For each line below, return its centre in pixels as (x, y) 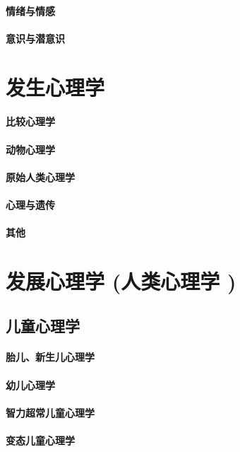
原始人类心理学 (40, 176)
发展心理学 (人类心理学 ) (121, 280)
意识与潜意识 (35, 38)
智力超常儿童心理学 (50, 412)
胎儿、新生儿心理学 (50, 357)
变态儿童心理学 (40, 440)
